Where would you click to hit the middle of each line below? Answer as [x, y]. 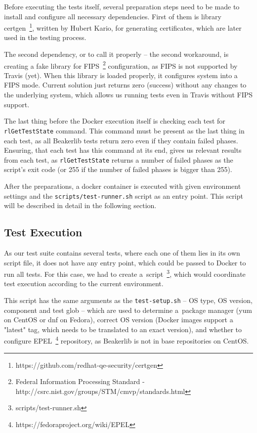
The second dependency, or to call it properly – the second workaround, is [116, 54]
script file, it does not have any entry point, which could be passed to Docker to [125, 262]
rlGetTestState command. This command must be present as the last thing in [124, 130]
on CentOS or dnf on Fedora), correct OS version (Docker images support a [119, 320]
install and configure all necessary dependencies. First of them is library [113, 16]
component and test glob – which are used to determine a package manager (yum [128, 310]
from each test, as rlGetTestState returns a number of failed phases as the [119, 159]
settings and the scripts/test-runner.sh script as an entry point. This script [124, 195]
